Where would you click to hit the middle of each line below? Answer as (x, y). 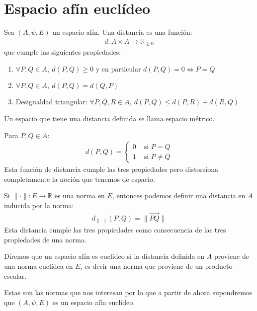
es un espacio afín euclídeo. (94, 302)
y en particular (118, 68)
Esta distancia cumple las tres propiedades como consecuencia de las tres (115, 230)
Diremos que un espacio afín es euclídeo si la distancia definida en (104, 256)
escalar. (15, 275)
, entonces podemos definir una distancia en (179, 195)
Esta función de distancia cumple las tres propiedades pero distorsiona (111, 169)
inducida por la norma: (39, 205)
